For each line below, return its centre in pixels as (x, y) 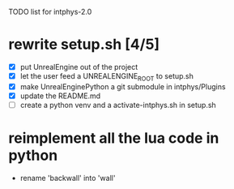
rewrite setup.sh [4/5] (84, 45)
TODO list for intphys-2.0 (50, 12)
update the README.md (60, 96)
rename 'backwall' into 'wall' (68, 178)
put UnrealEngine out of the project (79, 67)
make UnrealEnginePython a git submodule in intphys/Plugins (123, 86)
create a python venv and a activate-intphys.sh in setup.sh (118, 105)
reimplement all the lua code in (114, 138)
